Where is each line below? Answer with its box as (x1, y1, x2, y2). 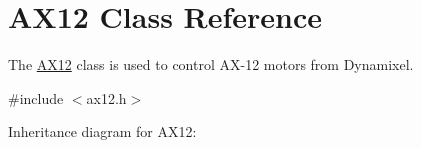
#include (8, 87, 64, 108)
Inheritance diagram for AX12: (8, 121, 197, 142)
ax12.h (86, 87, 127, 108)
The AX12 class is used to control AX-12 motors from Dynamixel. (8, 54, 414, 75)
